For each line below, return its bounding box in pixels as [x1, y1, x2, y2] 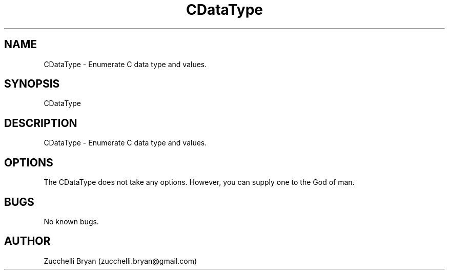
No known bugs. [44, 217, 99, 226]
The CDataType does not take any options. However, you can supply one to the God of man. [44, 178, 355, 187]
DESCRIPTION [4, 116, 77, 130]
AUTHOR [4, 235, 51, 248]
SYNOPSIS [4, 77, 60, 91]
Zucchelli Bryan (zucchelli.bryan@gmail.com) [44, 256, 197, 265]
